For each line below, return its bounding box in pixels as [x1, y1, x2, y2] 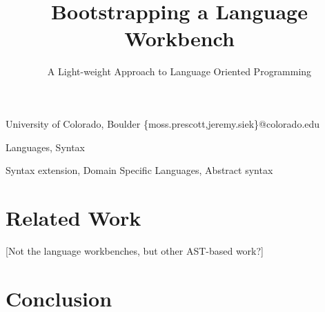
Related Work [6, 203, 141, 231]
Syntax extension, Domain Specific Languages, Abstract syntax [6, 163, 273, 177]
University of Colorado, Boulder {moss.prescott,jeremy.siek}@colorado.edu [6, 116, 320, 130]
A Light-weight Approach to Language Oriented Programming [47, 64, 312, 79]
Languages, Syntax [6, 139, 86, 154]
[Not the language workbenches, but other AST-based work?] [6, 243, 264, 257]
